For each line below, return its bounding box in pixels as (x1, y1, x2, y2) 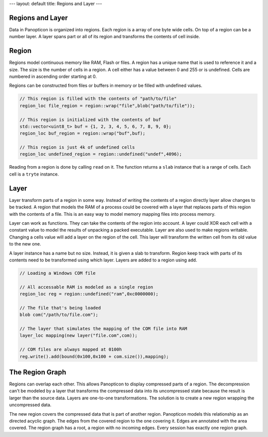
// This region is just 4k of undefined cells (19, 144, 135, 150)
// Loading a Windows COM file (19, 270, 96, 276)
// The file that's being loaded (19, 305, 101, 311)
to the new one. (9, 241, 42, 247)
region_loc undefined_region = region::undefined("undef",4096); (19, 151, 182, 157)
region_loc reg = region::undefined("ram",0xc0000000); (19, 291, 159, 297)
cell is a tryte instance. (9, 171, 59, 177)
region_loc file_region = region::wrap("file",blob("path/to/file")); (19, 103, 196, 109)
